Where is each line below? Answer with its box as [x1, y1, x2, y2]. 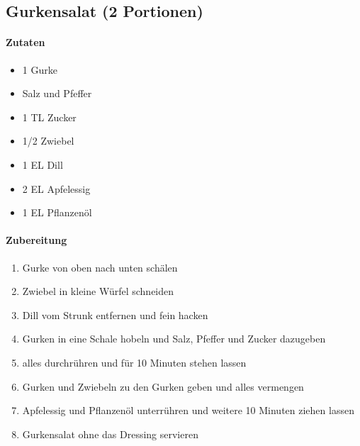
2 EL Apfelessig [22, 181, 91, 196]
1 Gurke [22, 62, 57, 77]
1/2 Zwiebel [22, 133, 74, 148]
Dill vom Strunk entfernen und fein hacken [22, 307, 208, 322]
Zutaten [6, 35, 45, 50]
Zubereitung [6, 233, 67, 247]
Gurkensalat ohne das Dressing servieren [22, 426, 198, 441]
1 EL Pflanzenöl [22, 205, 92, 220]
